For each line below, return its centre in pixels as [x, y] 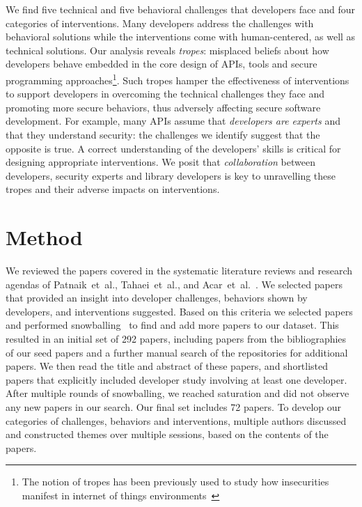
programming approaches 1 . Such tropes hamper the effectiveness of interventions [178, 79]
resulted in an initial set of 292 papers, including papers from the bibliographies [176, 339]
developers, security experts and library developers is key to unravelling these [171, 175]
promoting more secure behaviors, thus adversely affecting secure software [163, 107]
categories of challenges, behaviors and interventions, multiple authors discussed [176, 420]
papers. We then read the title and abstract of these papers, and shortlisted [167, 366]
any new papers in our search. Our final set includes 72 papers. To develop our [174, 407]
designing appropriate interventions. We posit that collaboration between [160, 162]
